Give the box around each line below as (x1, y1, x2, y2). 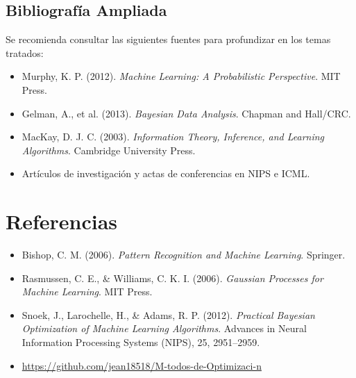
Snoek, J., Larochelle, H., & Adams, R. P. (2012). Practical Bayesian (22, 307, 315, 322)
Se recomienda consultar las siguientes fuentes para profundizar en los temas (6, 32, 331, 47)
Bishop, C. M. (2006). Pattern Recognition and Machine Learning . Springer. (22, 247, 346, 262)
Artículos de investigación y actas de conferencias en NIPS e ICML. (22, 166, 310, 181)
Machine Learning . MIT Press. (22, 284, 153, 299)
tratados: (6, 45, 44, 60)
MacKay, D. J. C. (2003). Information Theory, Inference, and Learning (22, 129, 325, 144)
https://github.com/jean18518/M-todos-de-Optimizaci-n (22, 358, 262, 372)
